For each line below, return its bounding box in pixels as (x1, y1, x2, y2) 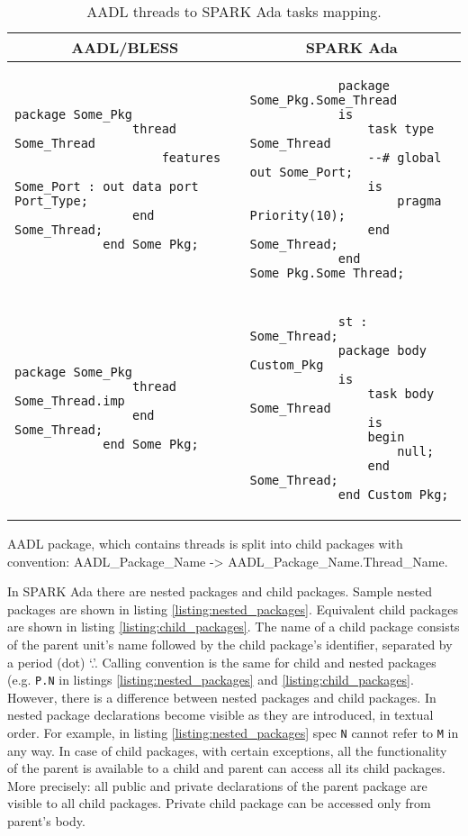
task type (367, 122, 435, 136)
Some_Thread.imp (14, 394, 125, 408)
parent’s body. (7, 812, 85, 831)
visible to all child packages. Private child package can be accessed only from (7, 794, 431, 813)
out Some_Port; (249, 165, 354, 179)
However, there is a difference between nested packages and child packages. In (7, 687, 436, 706)
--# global (367, 150, 442, 165)
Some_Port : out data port (14, 179, 199, 194)
